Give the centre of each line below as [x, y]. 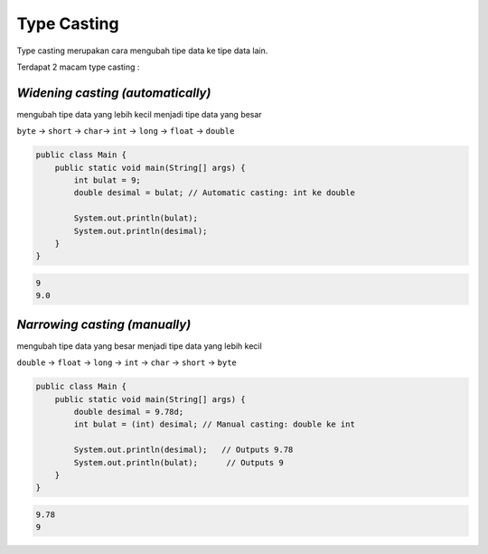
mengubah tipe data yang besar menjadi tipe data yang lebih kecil [139, 346]
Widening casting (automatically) [114, 93]
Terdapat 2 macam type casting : [78, 67]
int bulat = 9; [108, 180]
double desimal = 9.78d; [129, 412]
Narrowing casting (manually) [104, 324]
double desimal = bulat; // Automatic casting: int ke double [215, 193]
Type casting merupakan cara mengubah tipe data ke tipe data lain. [142, 51]
